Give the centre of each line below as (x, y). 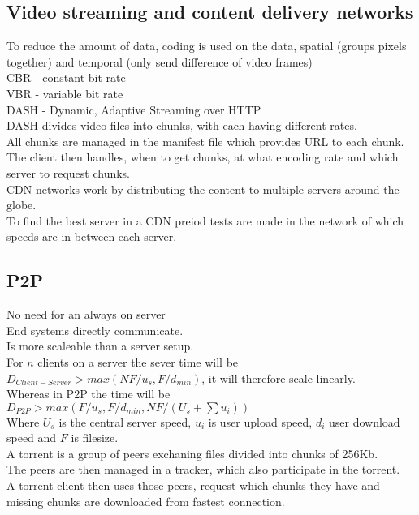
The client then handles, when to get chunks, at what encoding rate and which (203, 157)
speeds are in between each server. (92, 236)
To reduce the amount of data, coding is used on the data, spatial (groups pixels (207, 46)
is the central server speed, (125, 421)
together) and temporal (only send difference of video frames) (160, 61)
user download (364, 421)
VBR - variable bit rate (65, 93)
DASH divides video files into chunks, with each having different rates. (182, 125)
